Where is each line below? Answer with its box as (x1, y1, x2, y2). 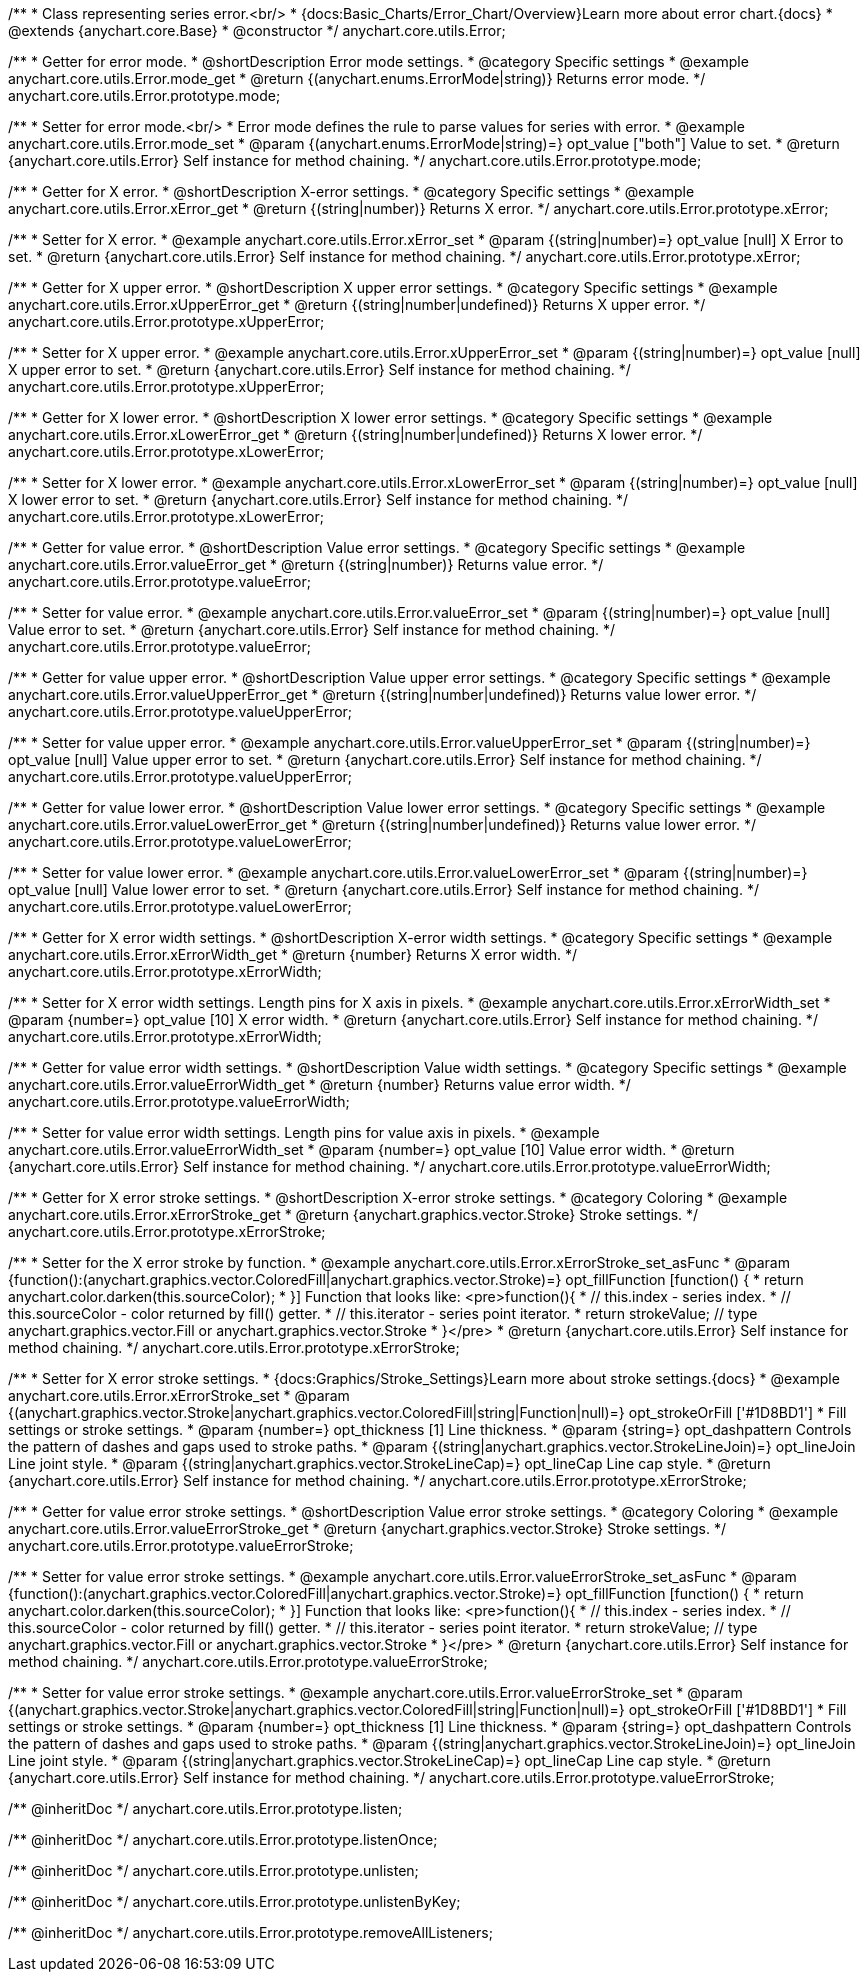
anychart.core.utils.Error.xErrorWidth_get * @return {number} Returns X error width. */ (8, 946, 578, 963)
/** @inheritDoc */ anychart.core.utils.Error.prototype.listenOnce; (8, 1831, 438, 1848)
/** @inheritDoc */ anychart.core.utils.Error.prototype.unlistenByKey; (8, 1893, 461, 1910)
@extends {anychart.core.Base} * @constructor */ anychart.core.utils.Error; (8, 22, 506, 39)
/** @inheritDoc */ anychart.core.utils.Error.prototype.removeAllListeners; (8, 1924, 493, 1941)
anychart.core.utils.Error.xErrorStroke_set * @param (8, 1387, 350, 1404)
